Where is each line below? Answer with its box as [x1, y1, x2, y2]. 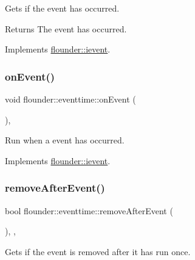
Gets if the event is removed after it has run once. [5, 245, 191, 258]
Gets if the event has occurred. [5, 2, 120, 14]
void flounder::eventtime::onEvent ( [5, 93, 136, 105]
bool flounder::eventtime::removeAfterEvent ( [5, 204, 173, 217]
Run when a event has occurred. [5, 134, 125, 146]
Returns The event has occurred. [5, 22, 127, 35]
